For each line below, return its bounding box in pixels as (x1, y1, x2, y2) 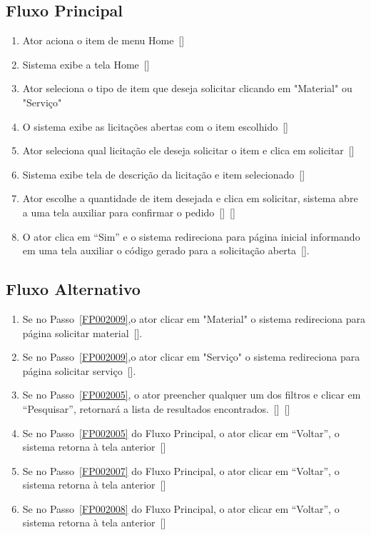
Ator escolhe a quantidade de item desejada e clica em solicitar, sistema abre (22, 191, 358, 206)
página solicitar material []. (22, 325, 143, 340)
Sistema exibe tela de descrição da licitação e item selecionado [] (22, 166, 305, 181)
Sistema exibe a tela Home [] (22, 56, 150, 71)
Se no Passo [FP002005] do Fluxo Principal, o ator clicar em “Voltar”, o (22, 425, 340, 440)
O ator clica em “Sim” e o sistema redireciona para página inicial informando (22, 229, 360, 244)
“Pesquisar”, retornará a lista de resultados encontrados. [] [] (22, 401, 290, 416)
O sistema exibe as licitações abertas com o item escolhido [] (22, 119, 288, 134)
